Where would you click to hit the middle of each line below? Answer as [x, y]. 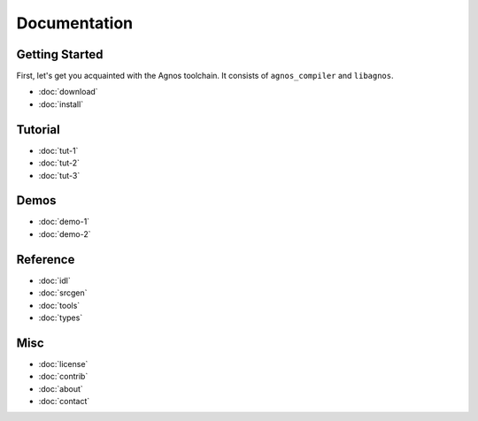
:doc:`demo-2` [65, 233]
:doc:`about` [61, 388]
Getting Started [60, 54]
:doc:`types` [61, 318]
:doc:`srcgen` [63, 293]
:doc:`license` [63, 364]
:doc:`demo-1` [64, 222]
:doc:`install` [61, 104]
